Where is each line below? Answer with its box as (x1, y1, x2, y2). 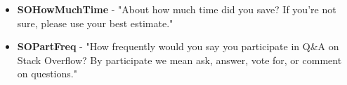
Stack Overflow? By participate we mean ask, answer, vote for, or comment (17, 52, 342, 67)
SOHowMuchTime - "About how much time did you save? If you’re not (17, 2, 336, 16)
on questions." (17, 66, 77, 81)
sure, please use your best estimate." (17, 15, 173, 30)
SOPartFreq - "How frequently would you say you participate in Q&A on (17, 39, 339, 54)
